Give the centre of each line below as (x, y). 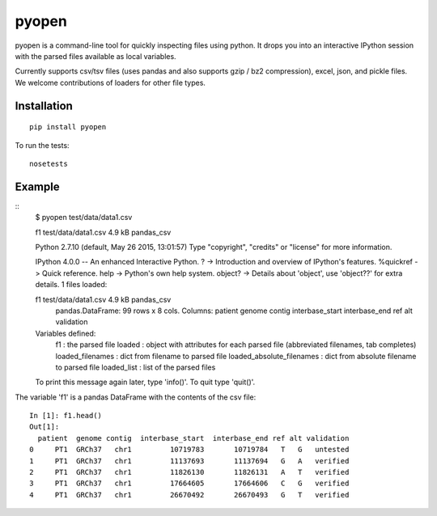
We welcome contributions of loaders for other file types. (110, 82)
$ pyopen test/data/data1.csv (84, 218)
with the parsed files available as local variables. (96, 56)
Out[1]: (45, 427)
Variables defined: (66, 333)
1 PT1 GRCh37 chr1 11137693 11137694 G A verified (189, 461)
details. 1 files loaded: (71, 285)
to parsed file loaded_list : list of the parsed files (136, 367)
